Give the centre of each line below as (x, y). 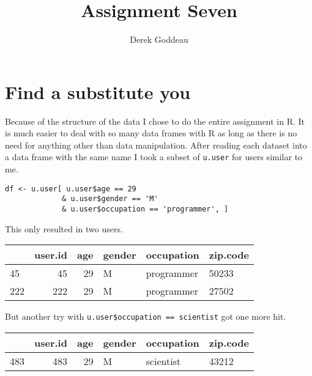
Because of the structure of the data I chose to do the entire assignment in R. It (155, 121)
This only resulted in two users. (64, 228)
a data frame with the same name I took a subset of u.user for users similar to (154, 157)
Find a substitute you (98, 91)
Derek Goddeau (159, 39)
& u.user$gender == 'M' (110, 199)
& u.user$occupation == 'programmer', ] (145, 209)
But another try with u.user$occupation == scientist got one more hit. (146, 316)
